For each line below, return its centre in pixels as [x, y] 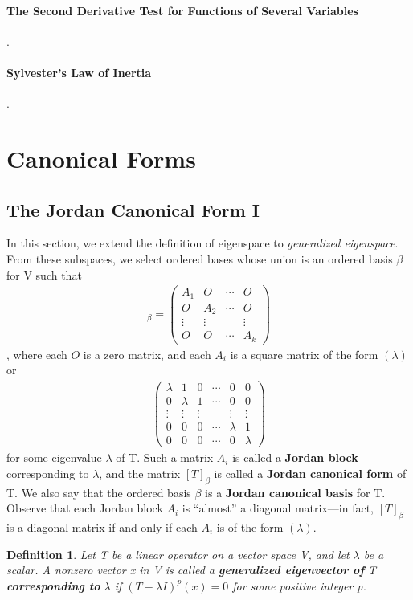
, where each [37, 354]
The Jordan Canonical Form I [133, 209]
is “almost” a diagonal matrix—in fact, [278, 508]
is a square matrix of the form [304, 354]
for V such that [44, 274]
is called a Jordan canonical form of [310, 473]
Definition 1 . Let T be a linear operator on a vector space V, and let [178, 554]
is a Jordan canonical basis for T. [295, 492]
